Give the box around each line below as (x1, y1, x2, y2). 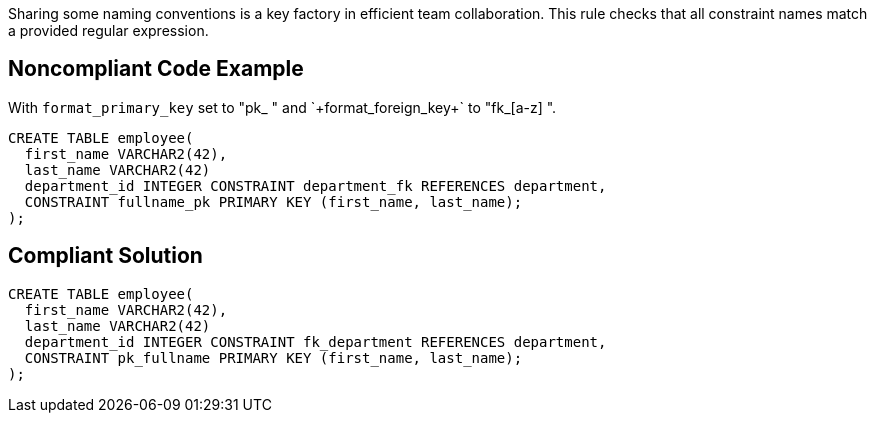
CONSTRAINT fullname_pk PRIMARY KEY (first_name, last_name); (24, 193, 523, 210)
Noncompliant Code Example (8, 56, 304, 82)
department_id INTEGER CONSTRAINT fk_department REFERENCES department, (24, 333, 607, 350)
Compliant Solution (8, 243, 203, 269)
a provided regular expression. (8, 22, 209, 39)
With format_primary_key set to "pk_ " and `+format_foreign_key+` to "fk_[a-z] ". (8, 98, 557, 116)
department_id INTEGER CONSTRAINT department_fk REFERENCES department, (24, 177, 607, 194)
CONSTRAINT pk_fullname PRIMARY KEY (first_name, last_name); (24, 349, 523, 366)
